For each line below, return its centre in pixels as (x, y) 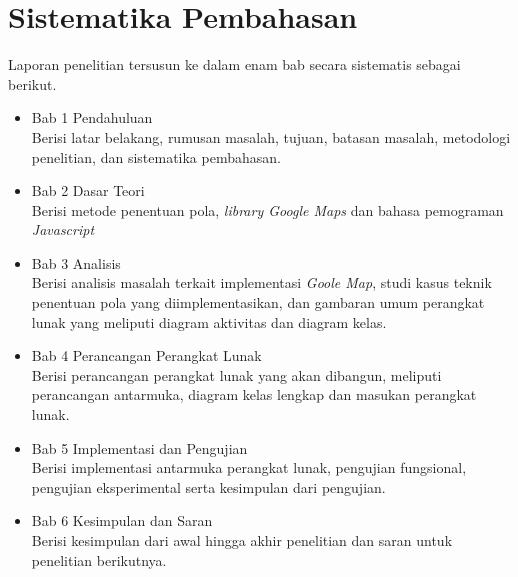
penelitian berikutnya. (99, 559)
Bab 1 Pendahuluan (92, 117)
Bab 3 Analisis (76, 262)
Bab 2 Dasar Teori (88, 190)
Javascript (63, 229)
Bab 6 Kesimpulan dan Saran (122, 520)
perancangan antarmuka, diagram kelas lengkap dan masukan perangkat (254, 394)
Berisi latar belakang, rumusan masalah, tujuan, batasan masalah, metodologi (271, 136)
